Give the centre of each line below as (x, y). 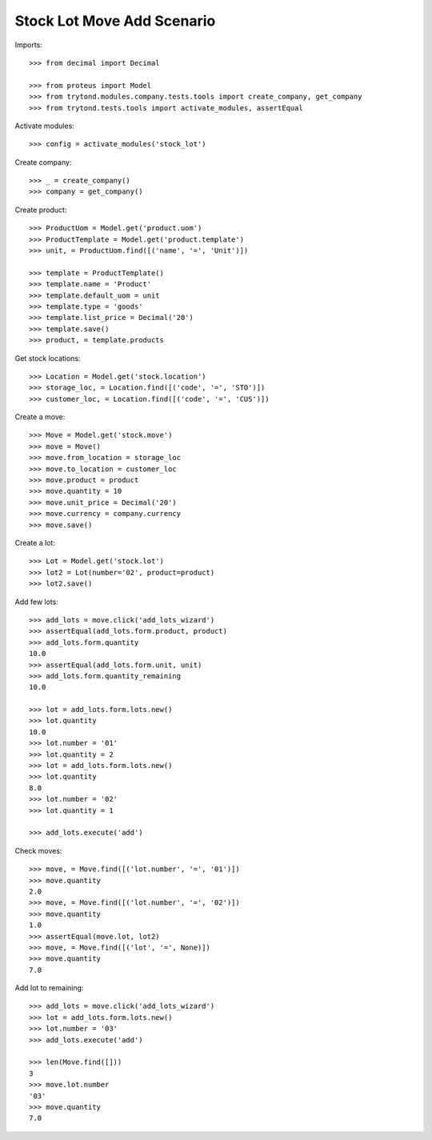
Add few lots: (37, 602)
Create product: (41, 210)
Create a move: (40, 417)
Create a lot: (35, 543)
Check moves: (38, 850)
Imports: (29, 45)
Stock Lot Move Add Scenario (115, 21)
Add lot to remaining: (49, 988)
